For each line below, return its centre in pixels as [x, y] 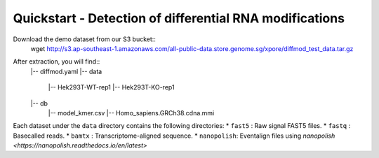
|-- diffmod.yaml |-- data [66, 71]
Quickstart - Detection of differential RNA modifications [179, 18]
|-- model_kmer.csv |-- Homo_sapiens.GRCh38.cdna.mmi [131, 113]
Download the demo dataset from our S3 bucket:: [84, 39]
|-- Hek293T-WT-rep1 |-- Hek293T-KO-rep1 [111, 87]
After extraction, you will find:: [56, 62]
